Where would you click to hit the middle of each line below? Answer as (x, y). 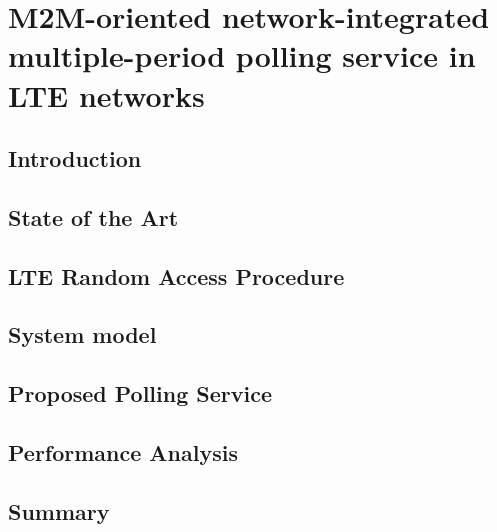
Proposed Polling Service (140, 393)
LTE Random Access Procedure (176, 275)
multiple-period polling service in (242, 55)
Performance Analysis (123, 452)
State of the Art (93, 216)
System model (82, 334)
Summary (59, 510)
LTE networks (106, 94)
